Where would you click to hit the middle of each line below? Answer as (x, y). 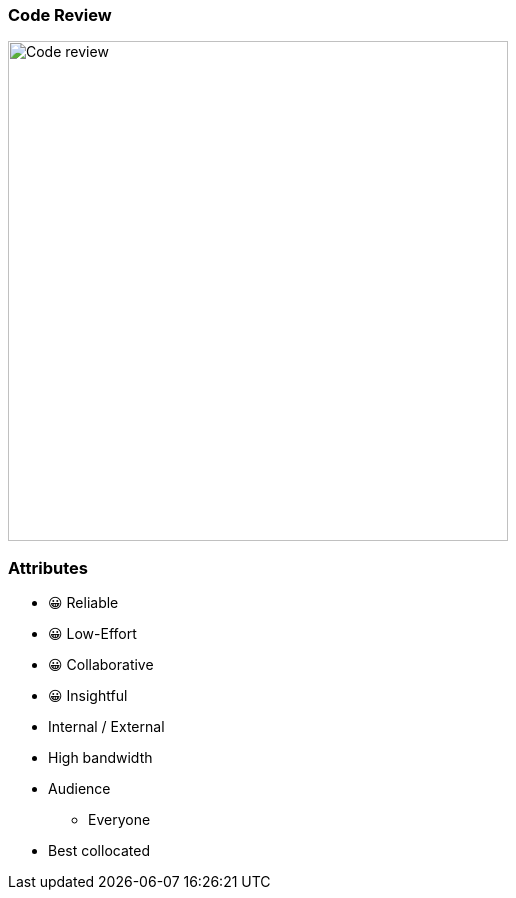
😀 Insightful (88, 696)
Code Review (60, 15)
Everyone (119, 820)
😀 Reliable (83, 603)
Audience (79, 789)
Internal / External (106, 727)
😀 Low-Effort (92, 634)
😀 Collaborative (101, 665)
